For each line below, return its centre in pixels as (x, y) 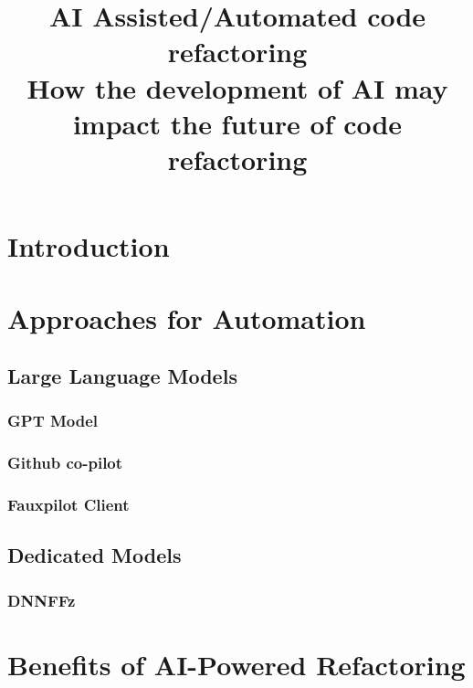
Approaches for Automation (187, 318)
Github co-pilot (65, 463)
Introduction (89, 246)
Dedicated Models (95, 555)
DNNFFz (42, 600)
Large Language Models (122, 376)
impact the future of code (237, 123)
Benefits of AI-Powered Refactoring (236, 664)
